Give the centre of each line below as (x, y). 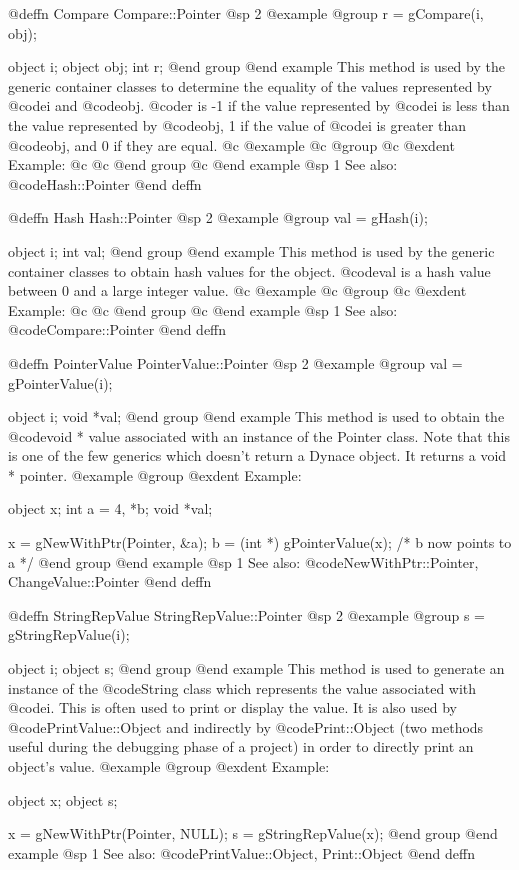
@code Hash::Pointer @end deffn (105, 183)
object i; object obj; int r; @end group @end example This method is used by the (256, 66)
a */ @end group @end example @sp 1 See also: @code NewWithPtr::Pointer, (243, 561)
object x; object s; (63, 799)
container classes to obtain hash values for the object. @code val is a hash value (249, 270)
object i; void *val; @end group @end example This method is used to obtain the (256, 416)
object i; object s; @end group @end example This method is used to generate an (256, 668)
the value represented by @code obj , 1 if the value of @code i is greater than (237, 124)
